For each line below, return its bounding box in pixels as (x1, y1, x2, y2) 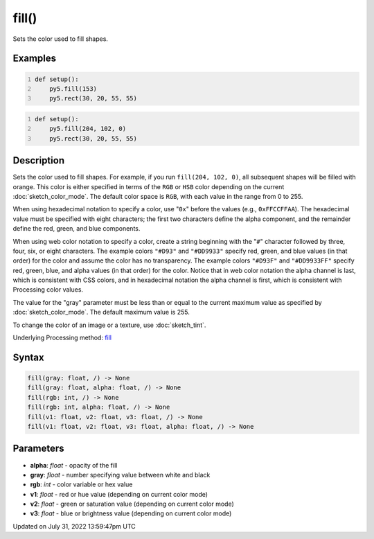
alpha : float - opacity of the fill (30, 461, 118, 469)
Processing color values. (12, 285, 83, 294)
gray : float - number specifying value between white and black (30, 470, 211, 479)
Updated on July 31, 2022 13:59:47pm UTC (12, 522, 136, 530)
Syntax (12, 351, 44, 363)
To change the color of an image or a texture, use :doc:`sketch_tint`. (12, 321, 206, 329)
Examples (12, 53, 57, 64)
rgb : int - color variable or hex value (30, 480, 133, 488)
